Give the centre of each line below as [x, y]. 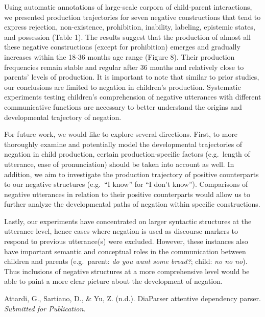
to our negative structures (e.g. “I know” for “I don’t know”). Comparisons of [126, 184]
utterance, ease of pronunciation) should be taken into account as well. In [119, 164]
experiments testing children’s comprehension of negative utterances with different [133, 97]
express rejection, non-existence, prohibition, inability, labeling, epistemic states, [130, 27]
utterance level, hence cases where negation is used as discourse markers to [121, 231]
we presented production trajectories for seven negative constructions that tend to [132, 17]
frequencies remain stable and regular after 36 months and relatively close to [124, 67]
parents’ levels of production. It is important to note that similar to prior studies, [132, 77]
